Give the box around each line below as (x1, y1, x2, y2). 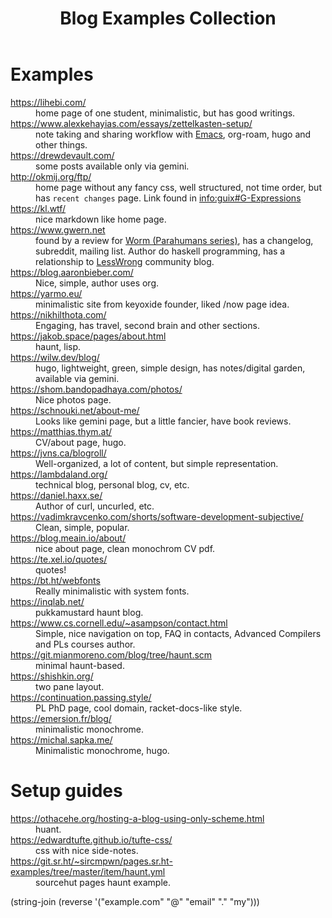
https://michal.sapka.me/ (10, 733, 113, 746)
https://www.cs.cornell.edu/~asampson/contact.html (10, 617, 228, 629)
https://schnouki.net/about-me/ (10, 404, 140, 416)
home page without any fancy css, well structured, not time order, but (35, 181, 322, 193)
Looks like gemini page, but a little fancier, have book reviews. (35, 415, 292, 427)
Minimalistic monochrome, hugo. (35, 744, 170, 756)
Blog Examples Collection (59, 7, 277, 30)
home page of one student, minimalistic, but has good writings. (35, 107, 296, 119)
